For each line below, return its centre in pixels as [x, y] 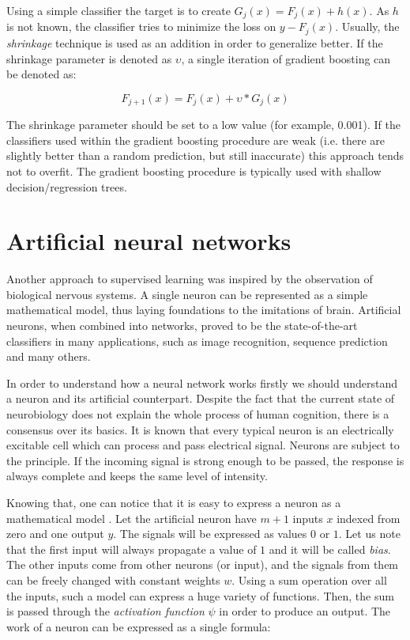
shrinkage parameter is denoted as [89, 58]
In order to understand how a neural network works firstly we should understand [202, 382]
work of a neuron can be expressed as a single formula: [139, 626]
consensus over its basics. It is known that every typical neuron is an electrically [200, 429]
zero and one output [55, 534]
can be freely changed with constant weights [113, 579]
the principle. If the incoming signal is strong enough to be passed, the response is [205, 460]
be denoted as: [41, 74]
